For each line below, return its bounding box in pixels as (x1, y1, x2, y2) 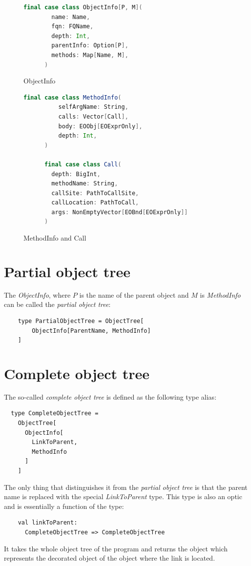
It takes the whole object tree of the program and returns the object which (4, 543, 228, 553)
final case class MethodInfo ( (23, 94, 122, 101)
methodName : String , (51, 180, 118, 187)
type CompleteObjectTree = (11, 410, 99, 417)
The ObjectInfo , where (4, 289, 71, 300)
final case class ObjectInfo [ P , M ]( (23, 4, 143, 11)
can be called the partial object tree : (4, 299, 111, 309)
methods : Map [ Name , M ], (51, 51, 128, 59)
